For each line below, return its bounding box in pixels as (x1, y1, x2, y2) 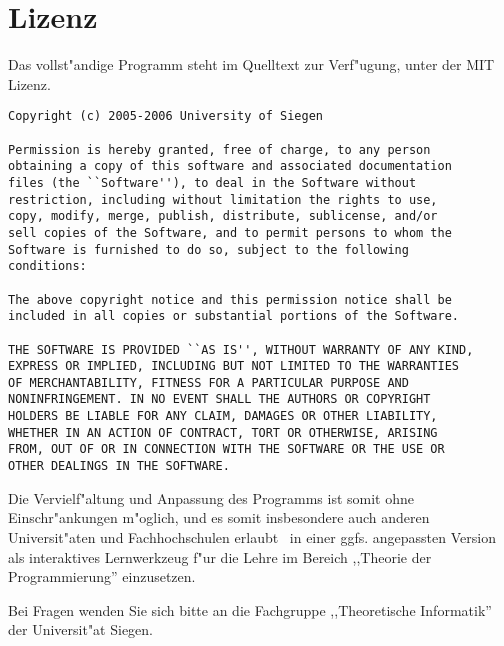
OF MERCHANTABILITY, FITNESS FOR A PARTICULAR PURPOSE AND (8, 375, 409, 390)
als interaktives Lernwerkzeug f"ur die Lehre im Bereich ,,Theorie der (8, 546, 432, 567)
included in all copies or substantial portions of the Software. (8, 309, 460, 324)
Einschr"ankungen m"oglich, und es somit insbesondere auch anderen (8, 507, 430, 528)
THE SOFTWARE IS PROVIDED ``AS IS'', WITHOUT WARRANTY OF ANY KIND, (8, 342, 474, 357)
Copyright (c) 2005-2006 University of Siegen (8, 109, 323, 124)
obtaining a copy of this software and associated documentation (8, 159, 452, 174)
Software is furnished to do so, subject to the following (8, 242, 409, 257)
